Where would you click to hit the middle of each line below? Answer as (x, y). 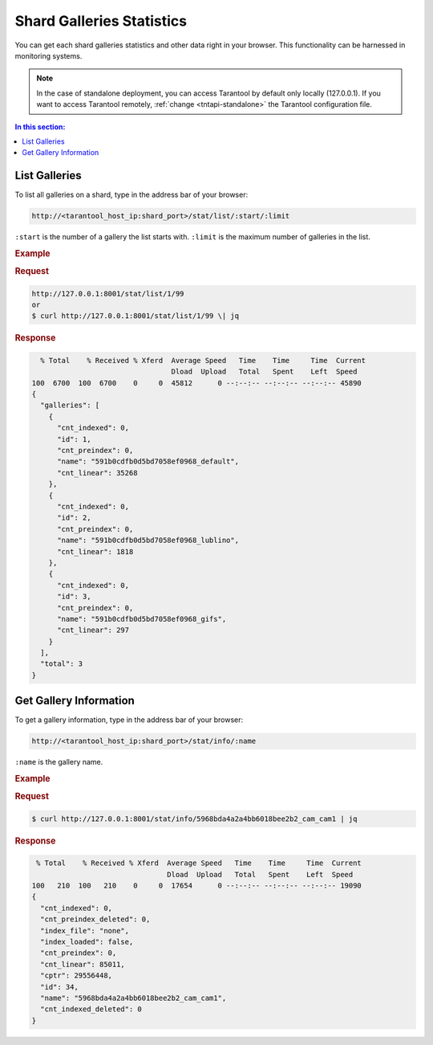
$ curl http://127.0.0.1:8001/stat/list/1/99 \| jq (136, 316)
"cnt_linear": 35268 (97, 473)
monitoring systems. (49, 55)
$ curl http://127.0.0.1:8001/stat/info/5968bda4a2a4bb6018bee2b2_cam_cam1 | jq (194, 818)
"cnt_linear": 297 (93, 630)
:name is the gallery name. (59, 762)
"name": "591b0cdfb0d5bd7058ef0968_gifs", (142, 619)
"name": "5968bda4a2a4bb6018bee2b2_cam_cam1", (134, 998)
